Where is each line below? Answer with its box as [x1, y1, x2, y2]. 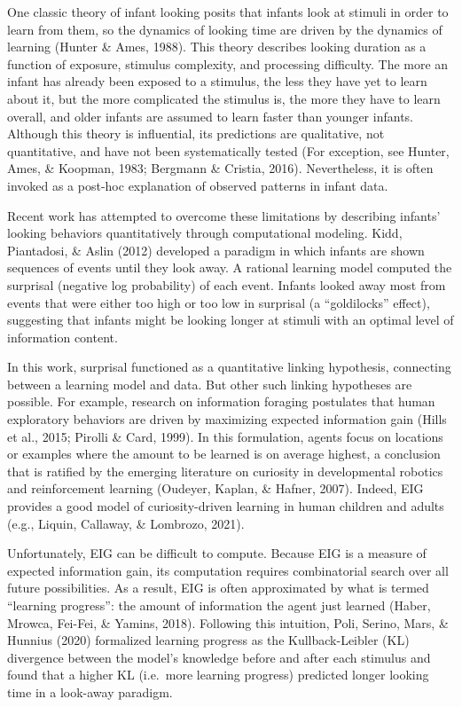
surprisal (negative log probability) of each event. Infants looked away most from [7, 275, 446, 294]
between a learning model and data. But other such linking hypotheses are [7, 374, 412, 393]
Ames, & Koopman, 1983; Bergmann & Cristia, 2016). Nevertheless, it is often [7, 159, 434, 177]
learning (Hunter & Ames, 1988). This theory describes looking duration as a [7, 37, 427, 56]
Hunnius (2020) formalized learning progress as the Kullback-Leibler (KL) [7, 631, 410, 649]
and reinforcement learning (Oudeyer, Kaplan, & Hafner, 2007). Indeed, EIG [7, 479, 424, 498]
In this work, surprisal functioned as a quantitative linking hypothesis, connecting [7, 357, 451, 376]
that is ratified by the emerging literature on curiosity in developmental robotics [7, 461, 443, 480]
